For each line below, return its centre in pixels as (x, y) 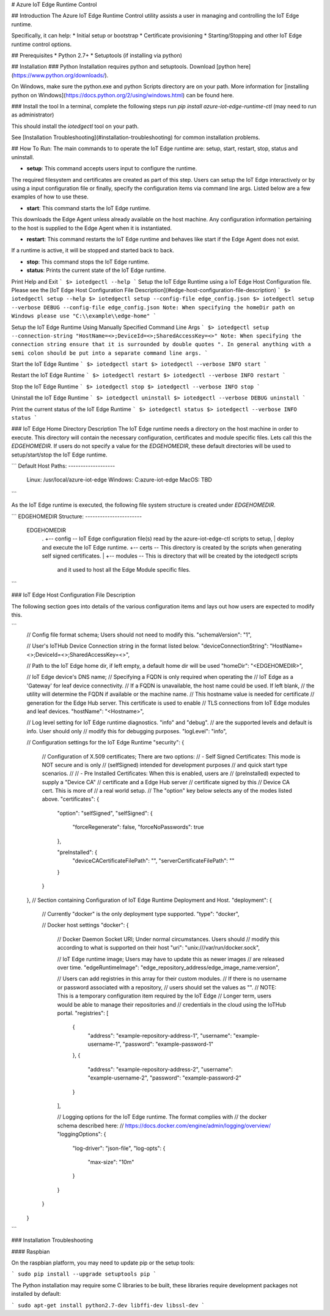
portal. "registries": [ (83, 1013)
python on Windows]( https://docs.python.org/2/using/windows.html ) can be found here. (123, 95)
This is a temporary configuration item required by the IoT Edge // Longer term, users (164, 996)
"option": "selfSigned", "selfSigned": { (105, 813)
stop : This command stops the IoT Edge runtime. (88, 262)
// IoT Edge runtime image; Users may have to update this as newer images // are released (170, 959)
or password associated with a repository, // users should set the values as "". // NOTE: (167, 987)
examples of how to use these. (50, 197)
